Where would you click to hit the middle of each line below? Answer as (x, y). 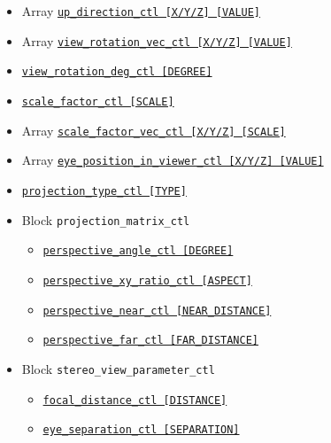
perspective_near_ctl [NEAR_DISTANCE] (157, 311)
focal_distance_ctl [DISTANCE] (135, 400)
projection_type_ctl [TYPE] (104, 191)
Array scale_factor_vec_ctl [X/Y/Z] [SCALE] (154, 130)
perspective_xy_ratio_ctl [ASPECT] (147, 280)
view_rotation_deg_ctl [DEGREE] (117, 72)
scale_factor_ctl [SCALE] (98, 101)
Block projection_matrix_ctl (106, 219)
